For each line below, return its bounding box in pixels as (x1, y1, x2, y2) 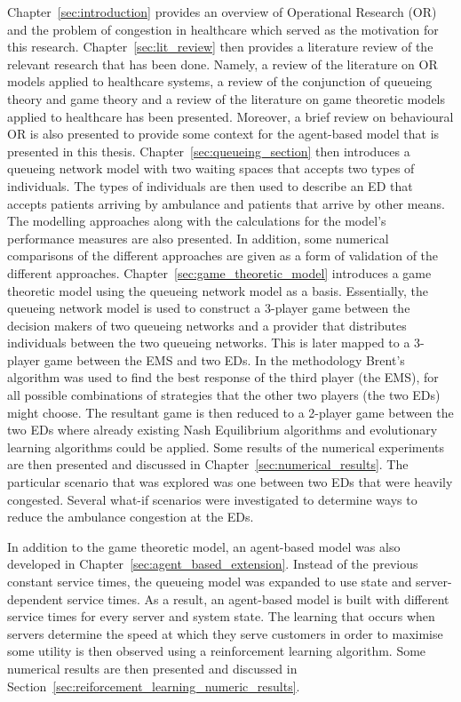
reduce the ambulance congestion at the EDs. (7, 507, 254, 526)
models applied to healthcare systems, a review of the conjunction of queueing (7, 72, 433, 91)
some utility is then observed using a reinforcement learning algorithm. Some (7, 642, 426, 660)
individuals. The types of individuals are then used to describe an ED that (7, 176, 413, 195)
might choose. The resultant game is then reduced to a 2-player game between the (7, 403, 454, 421)
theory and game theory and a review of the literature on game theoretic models (7, 89, 446, 108)
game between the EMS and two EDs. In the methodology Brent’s (44, 350, 405, 369)
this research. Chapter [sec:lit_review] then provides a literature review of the (7, 37, 433, 56)
